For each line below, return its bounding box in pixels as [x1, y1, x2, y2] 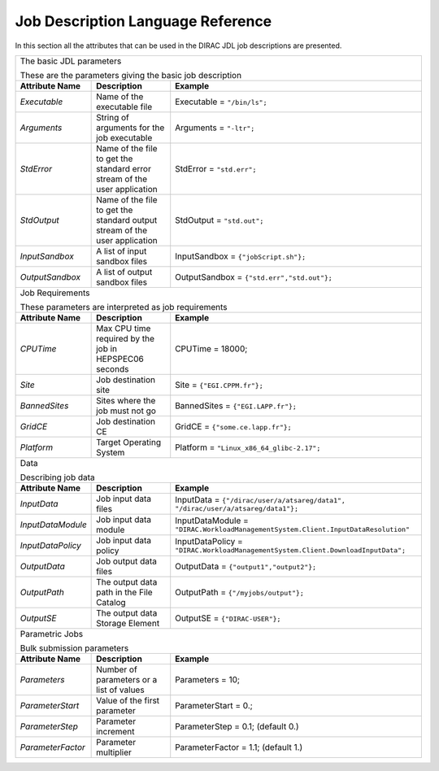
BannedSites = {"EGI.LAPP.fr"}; [175, 399, 297, 411]
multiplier [96, 747, 132, 758]
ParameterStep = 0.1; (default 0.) [175, 721, 300, 732]
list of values [96, 684, 146, 695]
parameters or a [96, 673, 158, 685]
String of [96, 111, 130, 123]
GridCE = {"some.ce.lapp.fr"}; [175, 420, 292, 432]
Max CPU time [96, 322, 151, 333]
